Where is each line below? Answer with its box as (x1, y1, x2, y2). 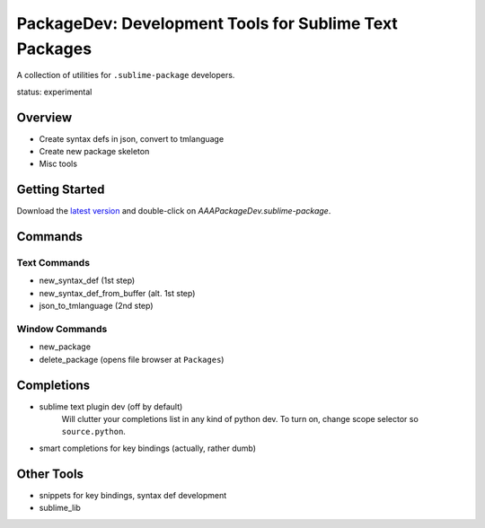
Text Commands (16, 257, 90, 269)
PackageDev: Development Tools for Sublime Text (16, 13, 399, 33)
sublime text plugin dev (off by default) (39, 400, 183, 412)
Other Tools (16, 466, 84, 481)
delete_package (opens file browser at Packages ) (39, 354, 225, 365)
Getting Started (16, 182, 105, 198)
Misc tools (39, 158, 78, 170)
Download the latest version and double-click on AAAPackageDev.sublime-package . (16, 206, 331, 216)
